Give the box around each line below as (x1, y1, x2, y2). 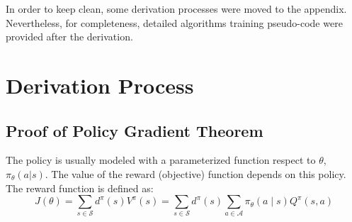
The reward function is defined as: (6, 180, 154, 195)
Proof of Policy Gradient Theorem (6, 119, 263, 141)
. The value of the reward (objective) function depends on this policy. (45, 166, 346, 181)
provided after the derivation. (6, 29, 133, 44)
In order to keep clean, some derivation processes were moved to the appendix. (6, 1, 347, 16)
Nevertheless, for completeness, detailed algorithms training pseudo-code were (6, 15, 343, 30)
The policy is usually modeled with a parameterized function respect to (6, 152, 316, 167)
